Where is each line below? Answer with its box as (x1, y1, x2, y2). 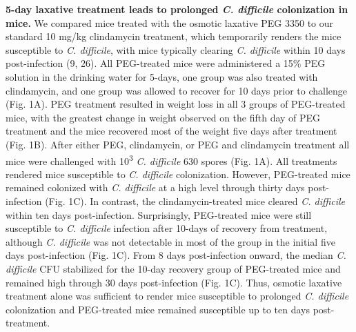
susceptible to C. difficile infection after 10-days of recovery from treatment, (6, 221, 328, 235)
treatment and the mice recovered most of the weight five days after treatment (6, 124, 337, 138)
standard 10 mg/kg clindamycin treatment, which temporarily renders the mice (6, 29, 342, 43)
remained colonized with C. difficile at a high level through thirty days (6, 180, 305, 195)
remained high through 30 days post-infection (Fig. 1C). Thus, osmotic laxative (6, 275, 342, 289)
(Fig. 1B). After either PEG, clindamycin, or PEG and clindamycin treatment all (6, 137, 350, 151)
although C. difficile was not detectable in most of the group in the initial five (6, 234, 335, 248)
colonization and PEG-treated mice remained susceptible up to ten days (6, 302, 310, 316)
